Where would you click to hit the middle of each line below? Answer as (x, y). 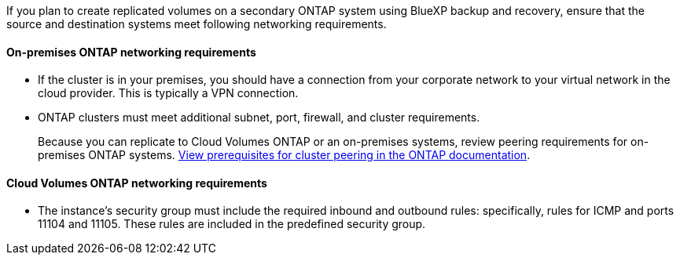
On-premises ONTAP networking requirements (131, 52)
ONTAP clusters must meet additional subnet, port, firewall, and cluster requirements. (259, 118)
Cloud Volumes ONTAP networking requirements (137, 183)
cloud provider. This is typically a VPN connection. (168, 93)
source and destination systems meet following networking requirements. (197, 24)
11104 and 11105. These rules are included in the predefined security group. (232, 224)
